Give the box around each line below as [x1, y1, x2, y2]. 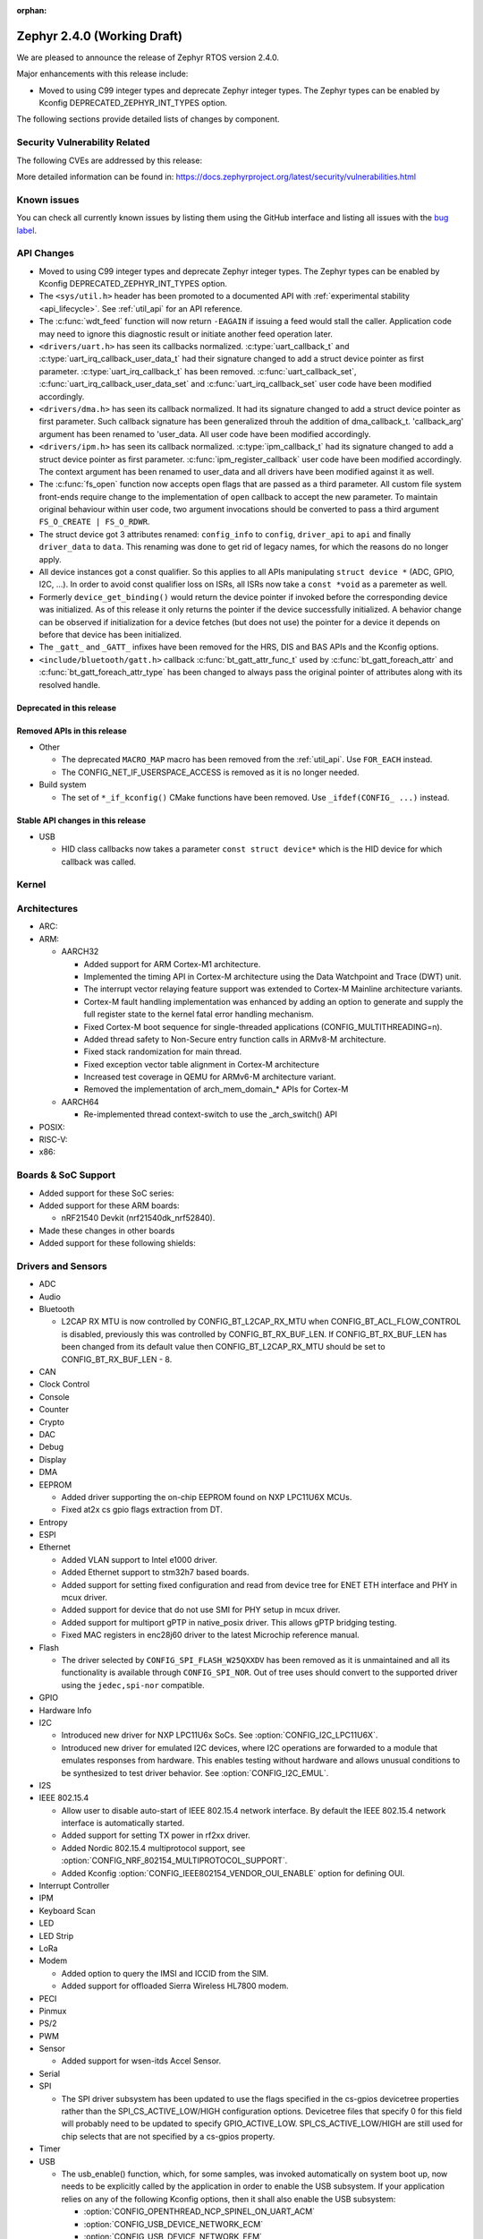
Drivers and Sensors [16, 1259, 107, 1272]
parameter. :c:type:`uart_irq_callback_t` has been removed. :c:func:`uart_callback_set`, [38, 365, 357, 376]
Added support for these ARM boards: [38, 1200, 180, 1211]
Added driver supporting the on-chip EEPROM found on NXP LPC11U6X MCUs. [61, 1491, 352, 1502]
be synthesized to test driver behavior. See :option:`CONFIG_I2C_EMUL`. [61, 1767, 329, 1778]
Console [38, 1391, 71, 1402]
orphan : [16, 5, 47, 15]
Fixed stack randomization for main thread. [83, 1046, 242, 1057]
